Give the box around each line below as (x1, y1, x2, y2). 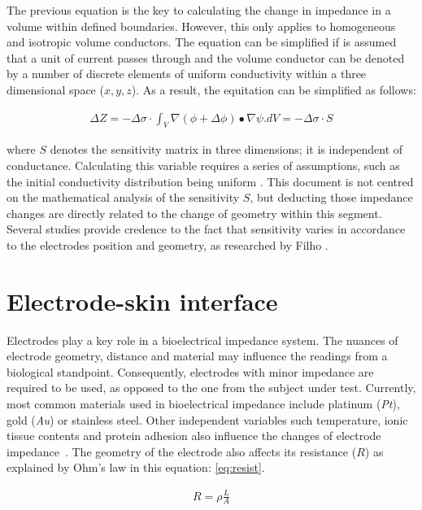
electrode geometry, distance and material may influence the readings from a (7, 347, 388, 364)
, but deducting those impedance (250, 189, 413, 206)
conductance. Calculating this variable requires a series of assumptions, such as (7, 156, 400, 173)
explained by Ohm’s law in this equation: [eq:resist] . (7, 459, 265, 476)
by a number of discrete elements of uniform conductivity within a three (7, 65, 367, 82)
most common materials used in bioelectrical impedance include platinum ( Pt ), (7, 395, 400, 412)
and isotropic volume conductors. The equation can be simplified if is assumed (7, 33, 397, 50)
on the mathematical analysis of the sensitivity (7, 189, 240, 206)
